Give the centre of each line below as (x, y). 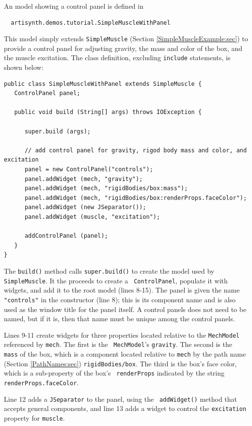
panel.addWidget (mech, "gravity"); (84, 179)
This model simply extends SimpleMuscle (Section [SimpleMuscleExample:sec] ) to (126, 39)
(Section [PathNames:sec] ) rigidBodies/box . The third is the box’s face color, (120, 363)
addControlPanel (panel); (66, 236)
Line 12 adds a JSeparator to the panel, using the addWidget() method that (121, 399)
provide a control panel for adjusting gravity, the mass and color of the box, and (123, 48)
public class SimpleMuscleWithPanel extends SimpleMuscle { (103, 84)
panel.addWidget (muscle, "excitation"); (92, 217)
